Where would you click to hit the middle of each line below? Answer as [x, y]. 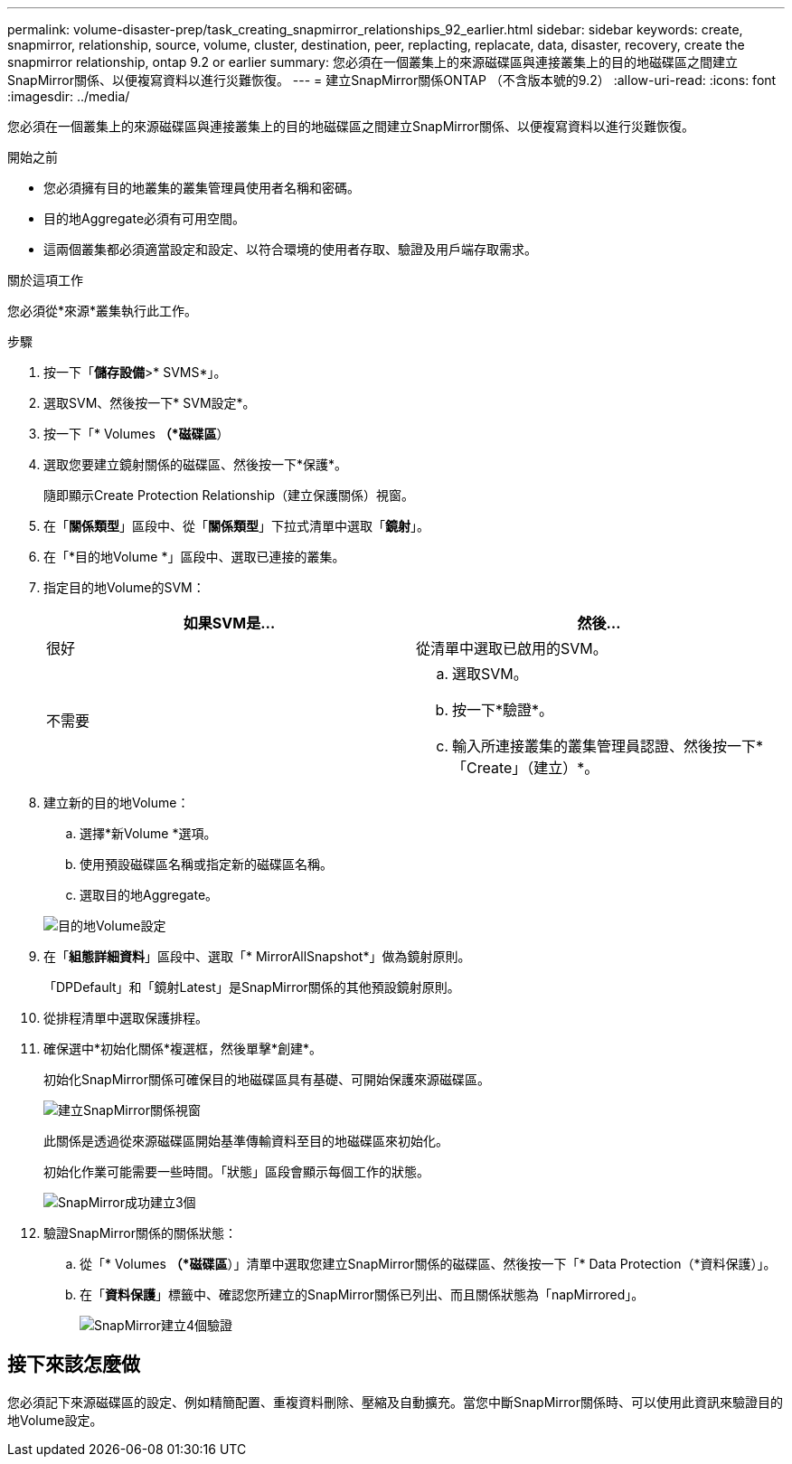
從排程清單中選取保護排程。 [126, 1018]
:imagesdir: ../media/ [69, 96]
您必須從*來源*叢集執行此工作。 [103, 311]
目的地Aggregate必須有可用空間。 [145, 218]
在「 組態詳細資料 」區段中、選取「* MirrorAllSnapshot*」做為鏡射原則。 [257, 956]
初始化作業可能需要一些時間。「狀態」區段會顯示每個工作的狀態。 [236, 1171]
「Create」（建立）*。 [526, 768]
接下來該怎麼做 [74, 1365]
